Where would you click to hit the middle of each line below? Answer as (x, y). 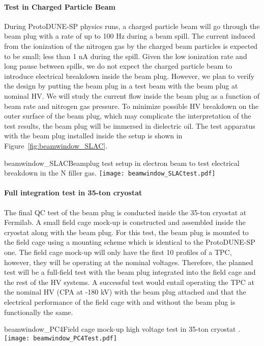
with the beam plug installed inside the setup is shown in (93, 136)
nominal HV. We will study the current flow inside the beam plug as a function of (132, 95)
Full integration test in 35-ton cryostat (73, 193)
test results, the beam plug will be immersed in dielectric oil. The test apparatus (130, 125)
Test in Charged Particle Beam (60, 6)
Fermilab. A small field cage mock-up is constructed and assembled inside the (125, 222)
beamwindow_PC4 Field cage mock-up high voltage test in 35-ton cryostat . (122, 329)
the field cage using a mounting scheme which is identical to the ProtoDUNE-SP (130, 242)
